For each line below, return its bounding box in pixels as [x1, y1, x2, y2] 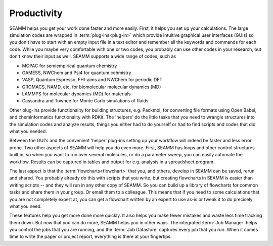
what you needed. [9, 129, 48, 135]
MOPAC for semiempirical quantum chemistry [22, 63, 117, 69]
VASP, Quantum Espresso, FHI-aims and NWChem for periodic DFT [22, 77, 163, 83]
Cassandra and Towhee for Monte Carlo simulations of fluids [22, 98, 149, 104]
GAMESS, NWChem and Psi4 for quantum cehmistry [22, 70, 131, 76]
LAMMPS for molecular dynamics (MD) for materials [22, 91, 131, 97]
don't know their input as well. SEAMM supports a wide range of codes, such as [9, 53, 176, 59]
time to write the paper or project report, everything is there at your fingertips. [9, 233, 172, 239]
